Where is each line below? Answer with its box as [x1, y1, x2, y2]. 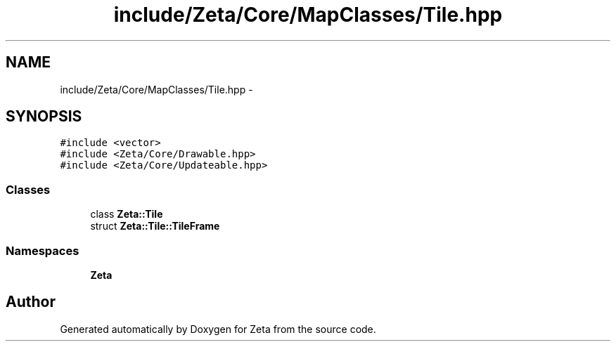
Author [6, 293, 56, 311]
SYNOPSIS [6, 107, 82, 126]
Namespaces [6, 243, 79, 258]
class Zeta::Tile [90, 208, 163, 221]
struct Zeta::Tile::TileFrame [90, 220, 220, 233]
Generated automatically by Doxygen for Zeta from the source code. [60, 322, 376, 335]
